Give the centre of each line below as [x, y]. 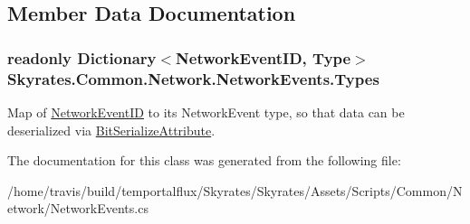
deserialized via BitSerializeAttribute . [111, 130]
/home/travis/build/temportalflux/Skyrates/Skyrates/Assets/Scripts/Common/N [235, 190]
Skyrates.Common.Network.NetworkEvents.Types [193, 78]
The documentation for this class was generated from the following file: [204, 160]
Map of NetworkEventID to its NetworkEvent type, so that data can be [206, 112]
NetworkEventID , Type [264, 57]
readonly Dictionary [82, 57]
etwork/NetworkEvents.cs [78, 208]
